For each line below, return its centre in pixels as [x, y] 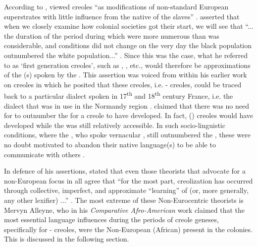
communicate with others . [45, 154]
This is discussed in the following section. [67, 239]
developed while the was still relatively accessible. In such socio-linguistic [115, 125]
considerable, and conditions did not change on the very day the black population [128, 45]
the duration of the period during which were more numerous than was [112, 35]
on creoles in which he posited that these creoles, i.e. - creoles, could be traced [123, 84]
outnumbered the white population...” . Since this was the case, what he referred [126, 55]
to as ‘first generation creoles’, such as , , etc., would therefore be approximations [127, 65]
